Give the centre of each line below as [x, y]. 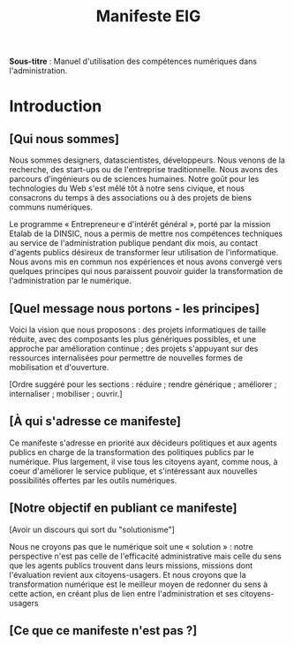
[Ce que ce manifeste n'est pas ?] [103, 631]
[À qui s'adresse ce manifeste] [95, 422]
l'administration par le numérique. [71, 281]
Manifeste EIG [148, 16]
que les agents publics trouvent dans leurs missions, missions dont [131, 565]
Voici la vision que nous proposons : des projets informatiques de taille [138, 330]
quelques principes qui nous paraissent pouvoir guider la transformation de [146, 271]
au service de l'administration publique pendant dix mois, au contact [134, 243]
